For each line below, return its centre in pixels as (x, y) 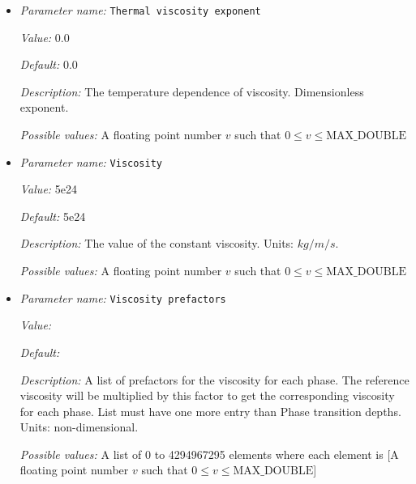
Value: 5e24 (49, 189)
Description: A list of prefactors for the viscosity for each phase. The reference (214, 379)
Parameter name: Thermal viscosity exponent (140, 10)
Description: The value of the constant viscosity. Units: (157, 243)
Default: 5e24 (53, 216)
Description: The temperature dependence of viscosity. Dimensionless (192, 91)
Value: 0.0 (45, 37)
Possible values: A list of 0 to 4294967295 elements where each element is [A (209, 454)
